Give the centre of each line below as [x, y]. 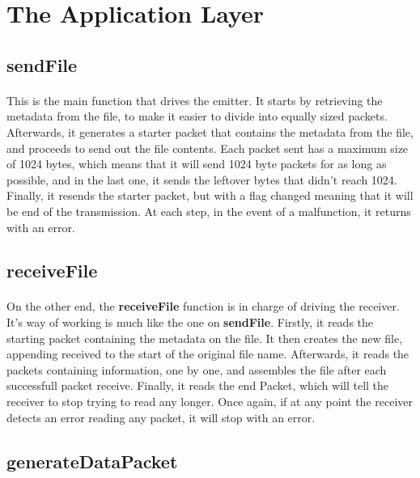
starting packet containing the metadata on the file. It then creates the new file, [205, 338]
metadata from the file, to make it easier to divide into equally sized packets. [197, 116]
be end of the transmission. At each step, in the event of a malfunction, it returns [209, 211]
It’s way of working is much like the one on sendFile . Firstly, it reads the [190, 322]
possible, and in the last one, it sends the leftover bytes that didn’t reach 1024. [202, 179]
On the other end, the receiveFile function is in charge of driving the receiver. [203, 306]
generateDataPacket [92, 461]
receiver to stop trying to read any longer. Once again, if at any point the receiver [210, 402]
